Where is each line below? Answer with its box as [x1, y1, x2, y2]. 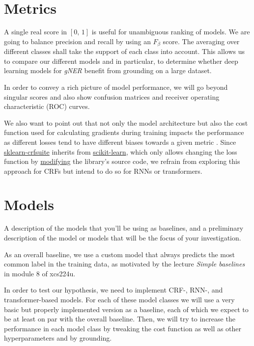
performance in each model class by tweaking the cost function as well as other [4, 323, 242, 333]
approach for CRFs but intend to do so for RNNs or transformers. [4, 165, 202, 176]
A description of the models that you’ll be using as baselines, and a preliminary [4, 223, 244, 233]
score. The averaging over [163, 36, 240, 46]
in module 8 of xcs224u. [4, 268, 76, 278]
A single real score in [4, 27, 67, 37]
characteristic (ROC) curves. [4, 101, 90, 111]
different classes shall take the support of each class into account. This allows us [4, 46, 245, 56]
